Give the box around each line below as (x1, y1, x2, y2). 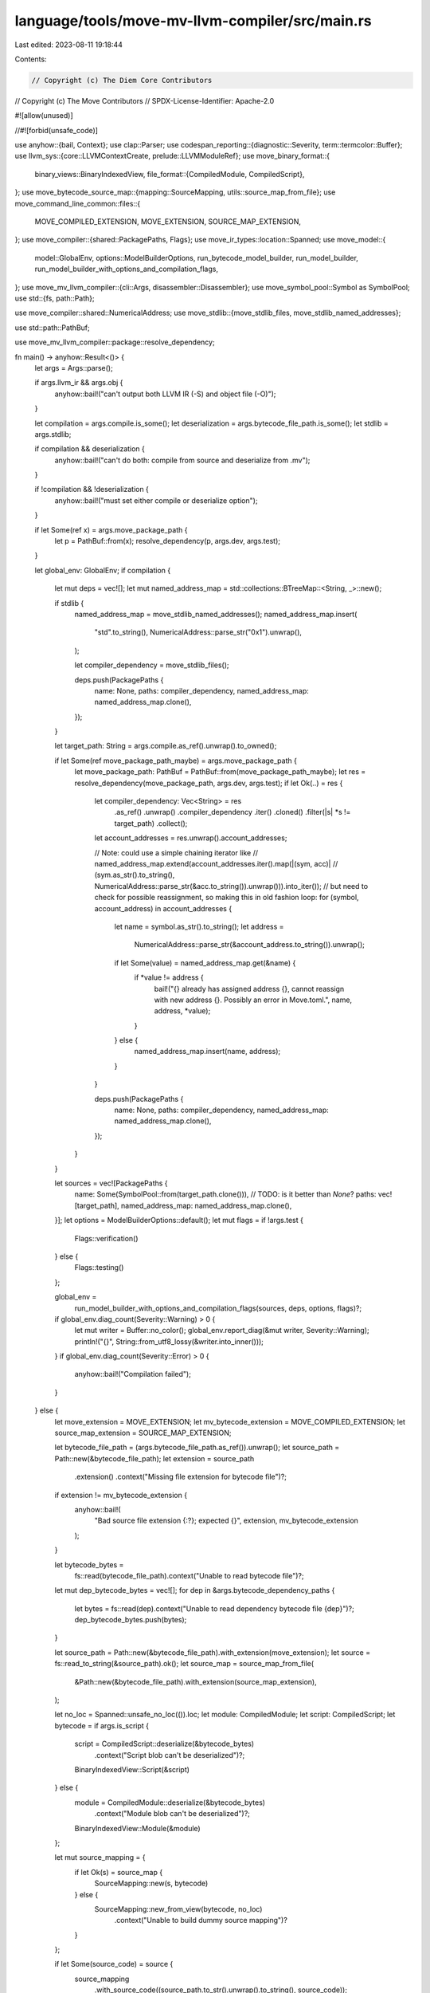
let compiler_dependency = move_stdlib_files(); (74, 660, 229, 670)
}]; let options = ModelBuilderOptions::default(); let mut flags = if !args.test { (54, 1216, 304, 1225)
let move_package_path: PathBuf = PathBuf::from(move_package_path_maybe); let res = (74, 767, 366, 776)
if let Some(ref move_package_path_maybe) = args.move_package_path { (54, 756, 298, 765)
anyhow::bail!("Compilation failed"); (74, 1370, 191, 1379)
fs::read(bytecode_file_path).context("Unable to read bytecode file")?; (74, 1570, 304, 1580)
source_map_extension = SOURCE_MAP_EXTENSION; (54, 1428, 232, 1438)
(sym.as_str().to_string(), (94, 870, 175, 880)
